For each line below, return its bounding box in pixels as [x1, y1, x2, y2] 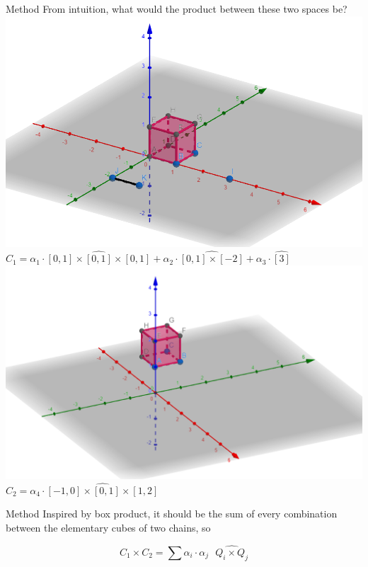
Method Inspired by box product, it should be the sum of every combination [6, 506, 338, 521]
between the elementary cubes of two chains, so [6, 520, 211, 534]
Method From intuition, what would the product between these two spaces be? [6, 1, 347, 16]
